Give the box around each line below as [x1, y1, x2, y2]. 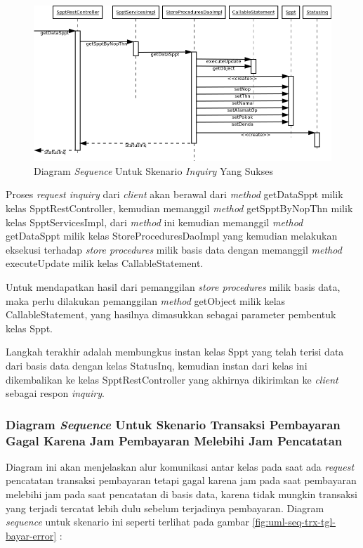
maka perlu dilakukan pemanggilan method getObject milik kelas [6, 293, 286, 308]
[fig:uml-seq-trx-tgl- [252, 514, 336, 529]
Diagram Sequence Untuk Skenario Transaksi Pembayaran [6, 415, 341, 433]
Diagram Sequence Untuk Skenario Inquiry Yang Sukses [34, 163, 274, 178]
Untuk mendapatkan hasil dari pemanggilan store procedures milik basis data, [6, 280, 341, 294]
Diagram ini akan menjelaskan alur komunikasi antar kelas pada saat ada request [6, 459, 355, 474]
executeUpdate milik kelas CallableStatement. [6, 256, 204, 270]
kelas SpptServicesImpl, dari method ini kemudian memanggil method [6, 214, 303, 229]
